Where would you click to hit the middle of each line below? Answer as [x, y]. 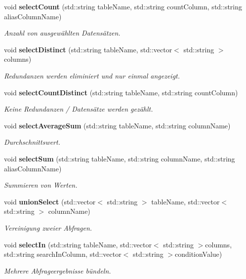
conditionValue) [198, 254]
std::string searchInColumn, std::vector [63, 254]
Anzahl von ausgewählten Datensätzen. [62, 33]
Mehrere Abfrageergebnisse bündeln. [58, 270]
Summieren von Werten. [41, 185]
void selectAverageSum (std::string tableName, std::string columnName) [117, 125]
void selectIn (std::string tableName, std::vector [78, 244]
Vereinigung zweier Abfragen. [48, 227]
